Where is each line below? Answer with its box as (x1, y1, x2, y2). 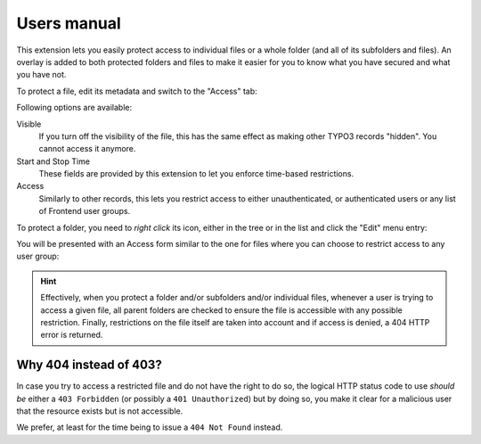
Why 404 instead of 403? (16, 358, 162, 373)
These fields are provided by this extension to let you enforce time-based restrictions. (38, 169, 355, 179)
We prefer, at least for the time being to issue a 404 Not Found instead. (16, 422, 283, 432)
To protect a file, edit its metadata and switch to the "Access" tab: (16, 86, 257, 96)
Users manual (16, 13, 122, 33)
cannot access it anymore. (38, 144, 136, 154)
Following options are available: (16, 103, 133, 113)
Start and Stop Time (16, 156, 91, 167)
